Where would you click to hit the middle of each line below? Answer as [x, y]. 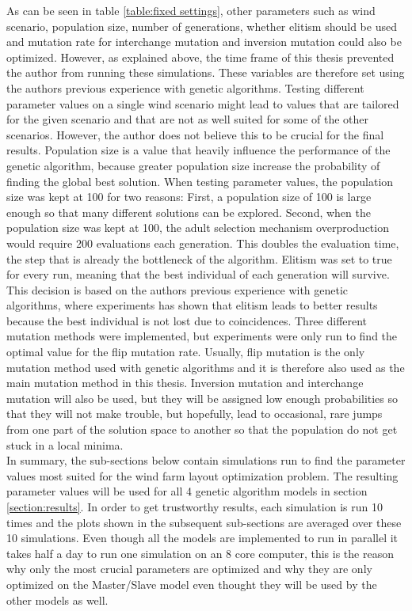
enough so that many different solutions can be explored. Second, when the [189, 212]
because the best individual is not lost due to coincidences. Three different [187, 320]
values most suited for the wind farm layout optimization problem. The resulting [202, 475]
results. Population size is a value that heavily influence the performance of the [198, 150]
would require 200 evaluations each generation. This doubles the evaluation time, [203, 243]
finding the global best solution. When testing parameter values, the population [200, 181]
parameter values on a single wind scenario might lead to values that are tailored [203, 103]
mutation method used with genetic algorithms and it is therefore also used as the [206, 367]
